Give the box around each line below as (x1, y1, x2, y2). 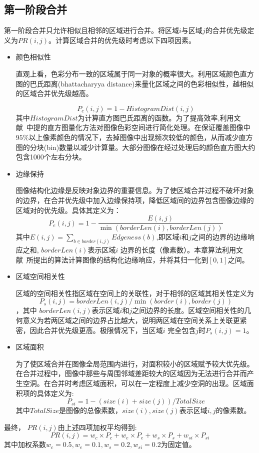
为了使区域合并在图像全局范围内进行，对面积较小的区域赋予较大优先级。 (15, 358, 254, 368)
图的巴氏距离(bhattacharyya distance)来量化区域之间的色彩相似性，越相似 (15, 78, 254, 88)
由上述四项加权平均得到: (57, 421, 137, 432)
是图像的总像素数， (58, 405, 122, 415)
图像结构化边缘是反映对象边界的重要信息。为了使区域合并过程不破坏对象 (15, 185, 254, 195)
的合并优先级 (205, 25, 247, 35)
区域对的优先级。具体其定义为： (15, 204, 121, 215)
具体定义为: (36, 387, 74, 398)
